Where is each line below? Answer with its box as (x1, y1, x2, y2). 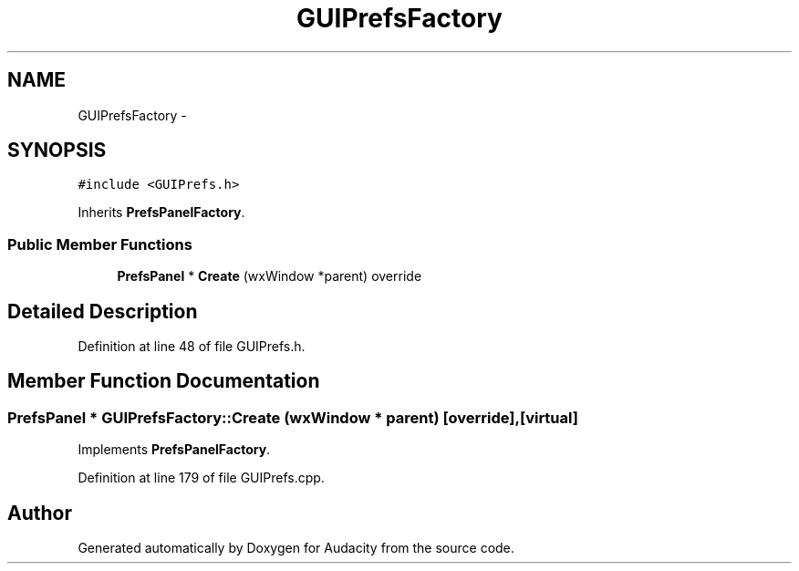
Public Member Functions (7, 234, 192, 254)
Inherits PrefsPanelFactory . (78, 204, 245, 221)
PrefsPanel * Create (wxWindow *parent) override (117, 268, 422, 285)
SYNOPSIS (7, 139, 107, 162)
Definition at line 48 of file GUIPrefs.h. (78, 338, 306, 355)
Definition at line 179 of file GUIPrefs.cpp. (78, 470, 325, 486)
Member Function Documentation (7, 369, 320, 393)
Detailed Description (7, 299, 198, 323)
